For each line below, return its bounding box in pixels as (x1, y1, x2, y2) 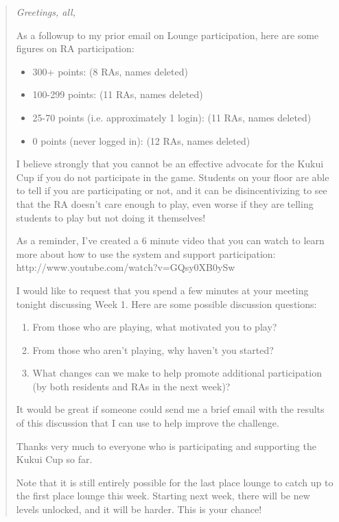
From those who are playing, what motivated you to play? (32, 320, 277, 334)
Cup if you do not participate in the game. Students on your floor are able (16, 169, 329, 184)
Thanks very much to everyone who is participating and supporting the (16, 438, 316, 453)
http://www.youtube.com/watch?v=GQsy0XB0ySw (16, 260, 235, 274)
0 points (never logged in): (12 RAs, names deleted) (32, 133, 250, 147)
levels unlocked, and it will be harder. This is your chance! (16, 502, 262, 517)
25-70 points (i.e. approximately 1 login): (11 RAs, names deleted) (32, 110, 312, 124)
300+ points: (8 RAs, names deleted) (32, 64, 188, 78)
